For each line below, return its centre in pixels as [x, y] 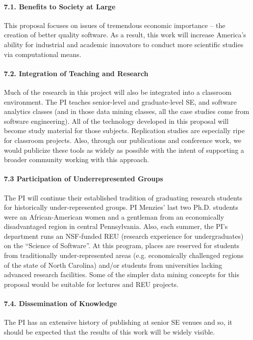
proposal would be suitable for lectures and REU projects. [91, 284]
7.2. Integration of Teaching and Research [76, 73]
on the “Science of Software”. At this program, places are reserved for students [122, 245]
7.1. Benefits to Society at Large [60, 6]
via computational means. [43, 54]
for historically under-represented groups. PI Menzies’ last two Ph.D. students [121, 207]
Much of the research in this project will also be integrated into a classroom [118, 92]
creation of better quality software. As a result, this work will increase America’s [125, 35]
